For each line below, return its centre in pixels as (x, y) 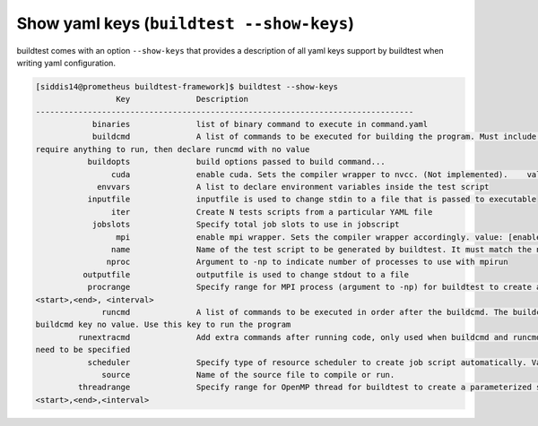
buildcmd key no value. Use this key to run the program (163, 325)
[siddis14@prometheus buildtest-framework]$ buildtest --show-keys (187, 86)
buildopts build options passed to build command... (236, 162)
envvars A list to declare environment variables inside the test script (293, 187)
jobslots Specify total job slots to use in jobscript (246, 225)
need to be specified (83, 350)
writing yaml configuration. (66, 63)
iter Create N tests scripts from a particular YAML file (272, 212)
